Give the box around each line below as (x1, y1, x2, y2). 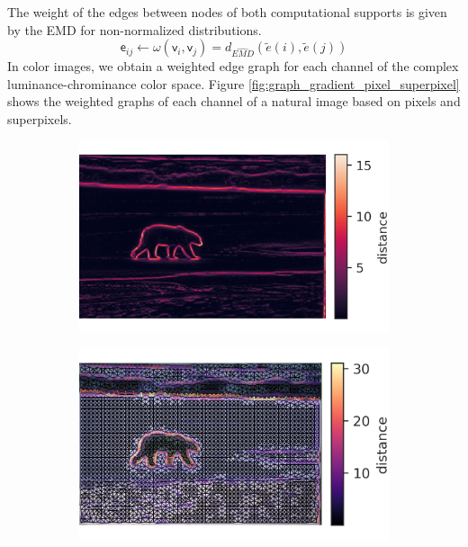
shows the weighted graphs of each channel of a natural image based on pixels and (7, 92, 461, 111)
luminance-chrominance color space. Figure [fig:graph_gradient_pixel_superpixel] (7, 74, 460, 93)
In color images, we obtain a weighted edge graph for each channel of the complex (7, 57, 459, 76)
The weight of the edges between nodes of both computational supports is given (7, 3, 447, 21)
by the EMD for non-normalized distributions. (7, 20, 262, 39)
